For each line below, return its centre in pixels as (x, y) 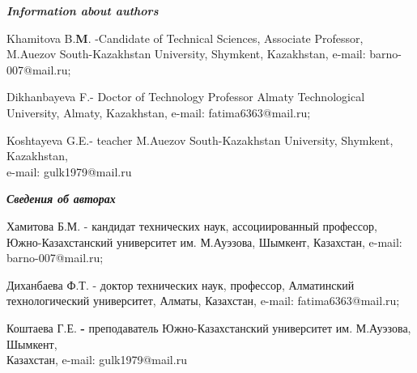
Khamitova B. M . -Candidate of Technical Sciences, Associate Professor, (185, 38)
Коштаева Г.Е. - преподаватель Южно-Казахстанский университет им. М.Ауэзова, (209, 327)
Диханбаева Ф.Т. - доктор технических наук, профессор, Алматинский (181, 284)
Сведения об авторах (61, 199)
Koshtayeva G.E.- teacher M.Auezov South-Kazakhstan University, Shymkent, (200, 140)
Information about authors (83, 11)
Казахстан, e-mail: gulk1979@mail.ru (97, 360)
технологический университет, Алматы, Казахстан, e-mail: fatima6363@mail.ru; (203, 301)
